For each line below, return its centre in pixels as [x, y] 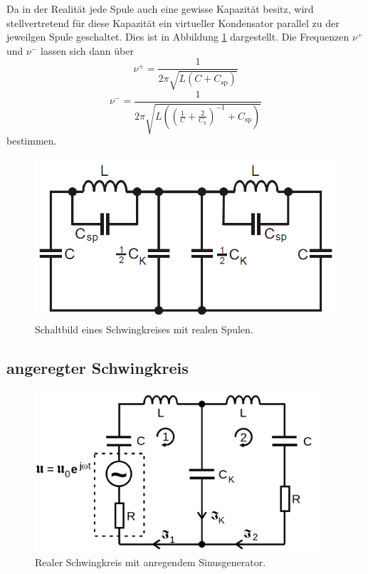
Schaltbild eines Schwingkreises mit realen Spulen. [144, 329]
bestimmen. [32, 141]
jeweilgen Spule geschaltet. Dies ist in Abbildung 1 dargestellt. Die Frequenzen [178, 37]
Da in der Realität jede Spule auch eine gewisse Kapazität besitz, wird [160, 9]
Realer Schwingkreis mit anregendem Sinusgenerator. [151, 562]
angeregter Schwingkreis [98, 368]
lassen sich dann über [87, 50]
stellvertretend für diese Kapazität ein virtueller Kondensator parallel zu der [173, 22]
